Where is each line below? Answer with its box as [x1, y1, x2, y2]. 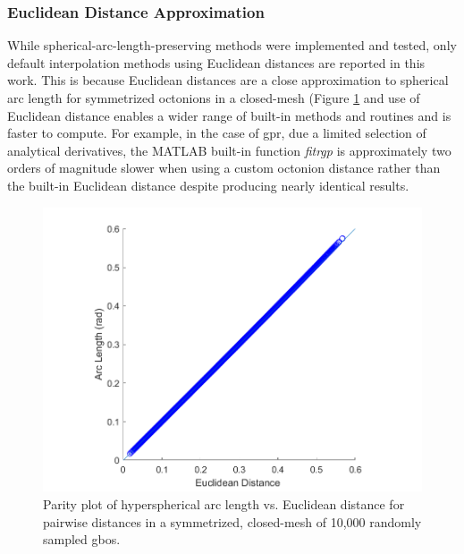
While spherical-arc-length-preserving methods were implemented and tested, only [7, 36, 457, 55]
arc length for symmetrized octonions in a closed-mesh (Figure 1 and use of [7, 89, 420, 107]
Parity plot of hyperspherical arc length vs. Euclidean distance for [43, 495, 405, 514]
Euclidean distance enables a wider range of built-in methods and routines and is [7, 106, 451, 124]
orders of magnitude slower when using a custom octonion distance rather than [7, 158, 441, 177]
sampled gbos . [43, 530, 121, 549]
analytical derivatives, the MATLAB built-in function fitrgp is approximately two [7, 141, 451, 159]
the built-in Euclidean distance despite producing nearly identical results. [7, 175, 409, 194]
